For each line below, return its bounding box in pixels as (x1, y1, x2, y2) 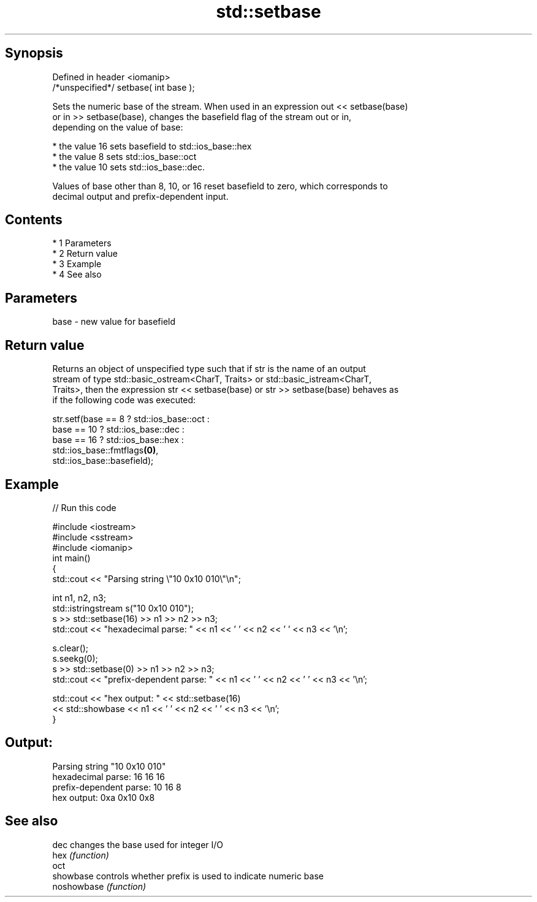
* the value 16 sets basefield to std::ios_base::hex (52, 140, 252, 151)
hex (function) (52, 849, 109, 860)
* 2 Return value (52, 248, 118, 259)
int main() (52, 552, 91, 563)
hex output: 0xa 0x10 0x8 (52, 792, 155, 803)
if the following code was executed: (52, 395, 196, 406)
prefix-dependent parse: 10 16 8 (52, 781, 181, 792)
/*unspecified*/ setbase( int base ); (52, 81, 195, 93)
